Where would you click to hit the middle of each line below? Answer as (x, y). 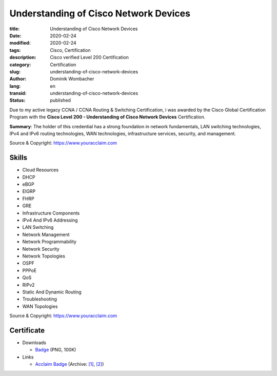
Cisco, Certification (70, 50)
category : (20, 65)
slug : (15, 71)
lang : (15, 86)
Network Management (46, 234)
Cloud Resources (41, 170)
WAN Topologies (40, 306)
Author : (18, 79)
